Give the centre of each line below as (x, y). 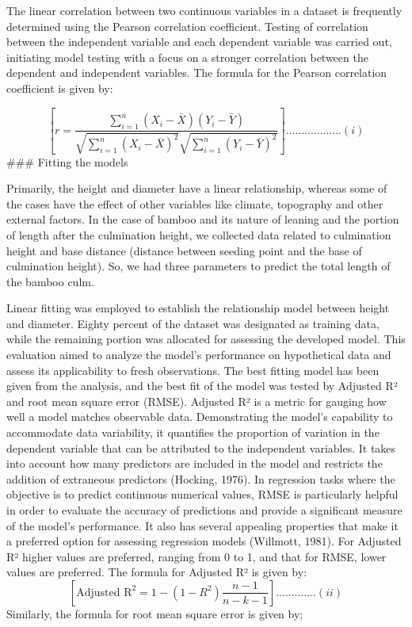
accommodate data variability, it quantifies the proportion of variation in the (193, 432)
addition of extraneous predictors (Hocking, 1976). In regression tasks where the (201, 478)
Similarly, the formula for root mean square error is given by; (155, 613)
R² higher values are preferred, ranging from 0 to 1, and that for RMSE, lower (196, 556)
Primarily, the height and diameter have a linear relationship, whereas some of (197, 188)
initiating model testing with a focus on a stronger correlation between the (187, 57)
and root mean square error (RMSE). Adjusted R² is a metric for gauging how (196, 401)
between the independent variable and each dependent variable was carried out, (199, 42)
